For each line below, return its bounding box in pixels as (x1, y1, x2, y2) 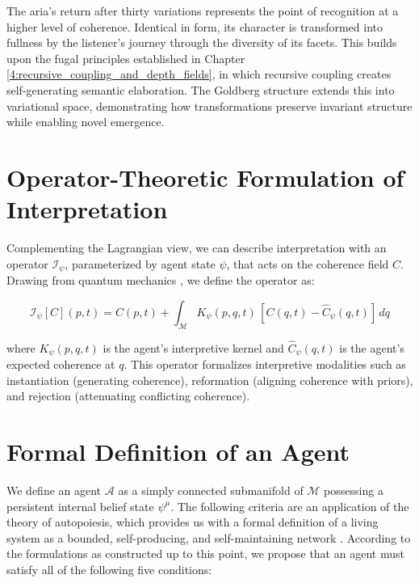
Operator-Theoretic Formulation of (6, 160, 404, 193)
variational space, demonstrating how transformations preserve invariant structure (6, 97, 413, 114)
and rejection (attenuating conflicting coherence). (6, 387, 250, 404)
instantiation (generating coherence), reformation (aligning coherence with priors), (6, 371, 413, 388)
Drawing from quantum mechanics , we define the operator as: (6, 272, 315, 289)
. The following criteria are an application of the (170, 497, 409, 514)
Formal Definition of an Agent (6, 435, 350, 468)
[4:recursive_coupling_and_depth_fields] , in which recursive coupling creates (6, 65, 392, 82)
